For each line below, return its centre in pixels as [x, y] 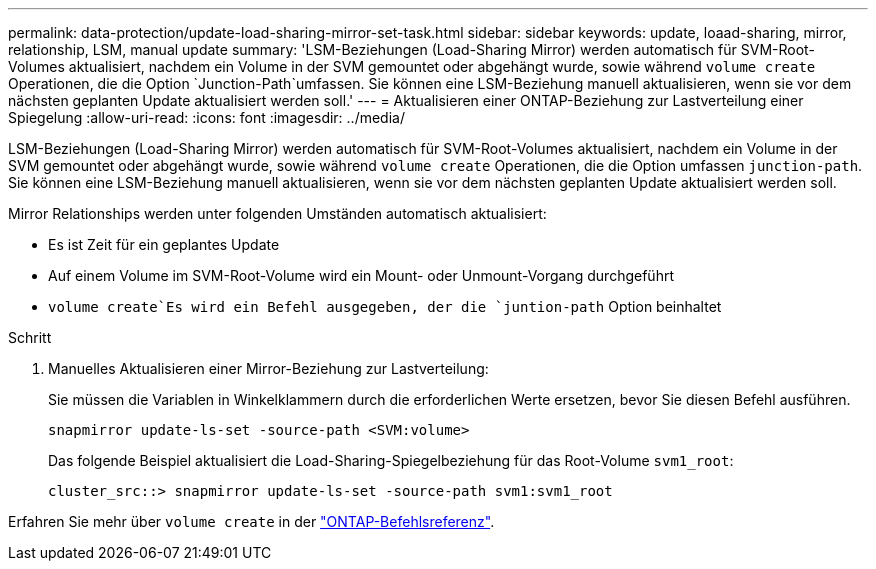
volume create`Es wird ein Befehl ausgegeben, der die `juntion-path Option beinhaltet [385, 306]
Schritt [30, 337]
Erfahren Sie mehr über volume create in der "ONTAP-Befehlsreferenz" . [251, 521]
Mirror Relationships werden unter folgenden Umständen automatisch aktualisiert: [277, 213]
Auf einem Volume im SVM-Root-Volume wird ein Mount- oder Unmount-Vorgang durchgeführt [361, 275]
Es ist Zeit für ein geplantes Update [164, 244]
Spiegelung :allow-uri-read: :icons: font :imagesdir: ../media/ [206, 117]
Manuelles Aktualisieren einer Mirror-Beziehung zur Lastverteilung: [268, 368]
